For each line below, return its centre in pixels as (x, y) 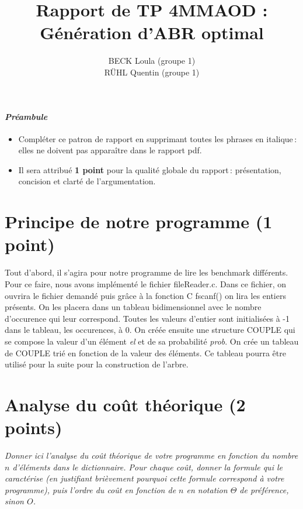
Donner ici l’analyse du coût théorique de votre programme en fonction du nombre (151, 455)
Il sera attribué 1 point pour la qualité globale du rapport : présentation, (150, 169)
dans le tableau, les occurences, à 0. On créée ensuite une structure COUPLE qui (150, 330)
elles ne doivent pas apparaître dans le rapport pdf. (110, 150)
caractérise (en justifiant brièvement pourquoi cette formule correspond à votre (144, 478)
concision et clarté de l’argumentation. (87, 181)
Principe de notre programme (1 (139, 221)
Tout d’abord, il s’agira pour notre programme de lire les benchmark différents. (147, 272)
